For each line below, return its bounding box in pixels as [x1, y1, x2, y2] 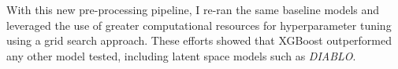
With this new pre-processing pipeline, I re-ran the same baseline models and [6, 2, 380, 17]
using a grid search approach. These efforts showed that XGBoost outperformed [6, 32, 392, 49]
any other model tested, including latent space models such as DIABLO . [6, 47, 356, 64]
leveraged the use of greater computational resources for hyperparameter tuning [6, 16, 392, 33]
